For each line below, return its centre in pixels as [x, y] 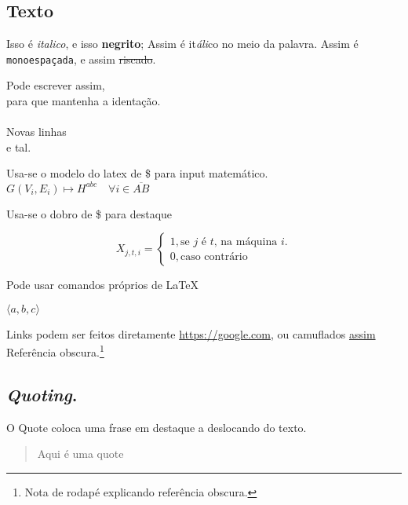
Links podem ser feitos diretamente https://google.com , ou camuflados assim [191, 333]
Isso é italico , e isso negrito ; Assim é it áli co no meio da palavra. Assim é [182, 44]
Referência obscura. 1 [55, 351]
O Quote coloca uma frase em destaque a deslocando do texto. [157, 427]
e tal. [19, 146]
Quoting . [42, 394]
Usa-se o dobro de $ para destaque [89, 213]
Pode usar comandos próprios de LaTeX [102, 285]
